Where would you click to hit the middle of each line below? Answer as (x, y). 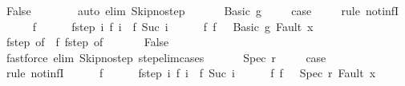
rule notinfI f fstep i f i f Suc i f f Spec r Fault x (191, 73)
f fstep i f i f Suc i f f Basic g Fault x (173, 26)
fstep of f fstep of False (87, 42)
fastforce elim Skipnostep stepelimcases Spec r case (166, 57)
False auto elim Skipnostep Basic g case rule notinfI (202, 10)
